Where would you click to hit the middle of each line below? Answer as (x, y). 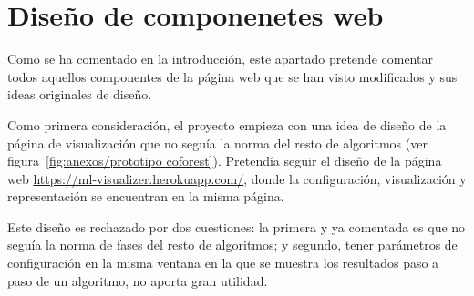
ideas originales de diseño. (80, 94)
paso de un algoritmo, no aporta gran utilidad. (138, 280)
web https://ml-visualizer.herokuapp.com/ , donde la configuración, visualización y (237, 178)
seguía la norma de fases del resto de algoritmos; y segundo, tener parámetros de (232, 245)
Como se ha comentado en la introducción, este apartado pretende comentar (220, 59)
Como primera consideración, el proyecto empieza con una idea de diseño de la (227, 124)
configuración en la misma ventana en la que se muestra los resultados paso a (223, 263)
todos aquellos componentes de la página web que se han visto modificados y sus (232, 76)
